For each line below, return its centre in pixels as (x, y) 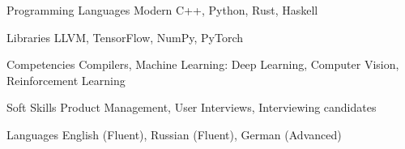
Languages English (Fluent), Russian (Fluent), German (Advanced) (174, 134)
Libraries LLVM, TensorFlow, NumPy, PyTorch (125, 37)
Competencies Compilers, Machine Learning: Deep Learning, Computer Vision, (203, 64)
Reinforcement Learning (66, 80)
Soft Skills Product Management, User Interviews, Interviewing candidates (192, 107)
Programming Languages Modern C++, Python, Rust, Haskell (162, 10)
